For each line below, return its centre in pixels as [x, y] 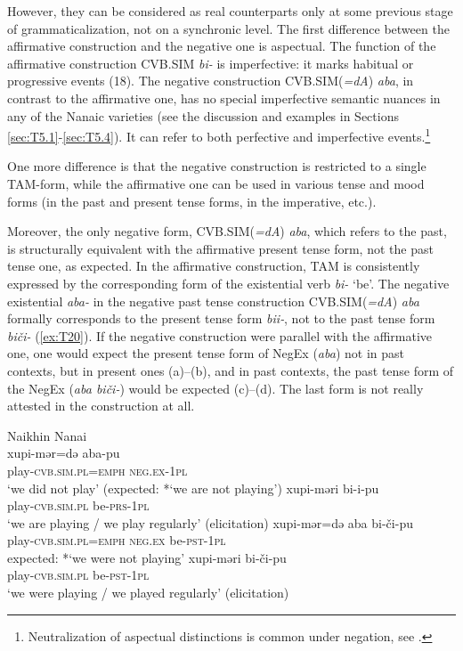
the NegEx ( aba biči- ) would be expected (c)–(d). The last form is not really [215, 388]
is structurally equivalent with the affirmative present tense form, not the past [220, 248]
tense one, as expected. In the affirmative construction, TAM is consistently [214, 266]
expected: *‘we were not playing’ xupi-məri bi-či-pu [147, 557]
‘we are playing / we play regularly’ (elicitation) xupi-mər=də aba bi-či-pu [210, 522]
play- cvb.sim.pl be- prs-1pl [78, 505]
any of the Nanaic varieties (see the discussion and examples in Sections [203, 115]
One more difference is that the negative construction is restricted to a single [217, 166]
